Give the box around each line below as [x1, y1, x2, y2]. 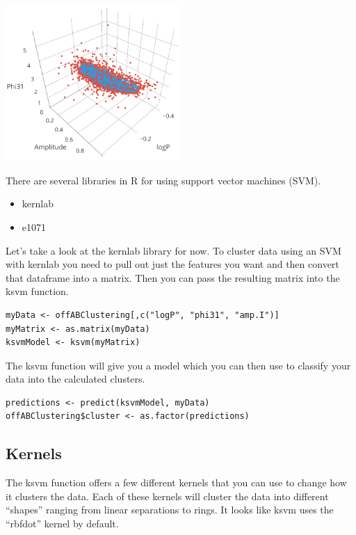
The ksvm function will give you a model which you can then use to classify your [6, 358, 351, 372]
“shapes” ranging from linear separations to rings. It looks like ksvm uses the [6, 502, 334, 517]
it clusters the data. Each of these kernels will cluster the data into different [6, 488, 329, 503]
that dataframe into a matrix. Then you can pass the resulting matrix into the [6, 270, 340, 285]
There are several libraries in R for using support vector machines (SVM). [6, 173, 321, 187]
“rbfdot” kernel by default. [6, 516, 119, 531]
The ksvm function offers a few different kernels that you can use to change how [6, 475, 347, 490]
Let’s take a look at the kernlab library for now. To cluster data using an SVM [6, 243, 341, 257]
